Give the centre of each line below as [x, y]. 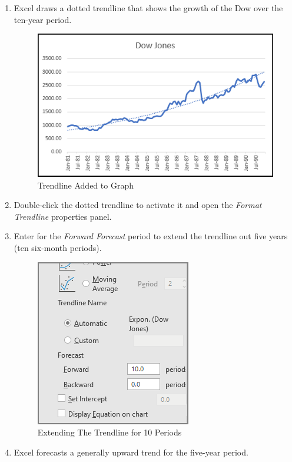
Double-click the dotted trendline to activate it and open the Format [138, 205]
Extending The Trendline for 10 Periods [109, 432]
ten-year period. [43, 19]
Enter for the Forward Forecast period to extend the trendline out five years [151, 236]
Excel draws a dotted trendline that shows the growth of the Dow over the [148, 8]
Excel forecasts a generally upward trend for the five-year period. [131, 452]
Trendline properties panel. [63, 216]
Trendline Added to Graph [85, 185]
